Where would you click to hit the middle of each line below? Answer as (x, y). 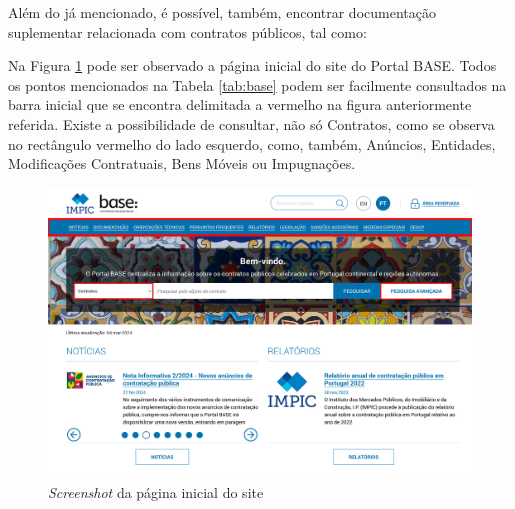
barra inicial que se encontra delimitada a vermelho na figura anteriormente (240, 104)
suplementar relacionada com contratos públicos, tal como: (187, 31)
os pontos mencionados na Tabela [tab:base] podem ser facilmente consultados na (257, 84)
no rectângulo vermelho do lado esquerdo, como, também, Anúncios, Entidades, (252, 143)
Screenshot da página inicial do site (156, 492)
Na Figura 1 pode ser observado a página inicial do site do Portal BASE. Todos (252, 65)
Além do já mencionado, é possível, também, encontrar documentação (222, 12)
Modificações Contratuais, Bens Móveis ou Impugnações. (182, 163)
